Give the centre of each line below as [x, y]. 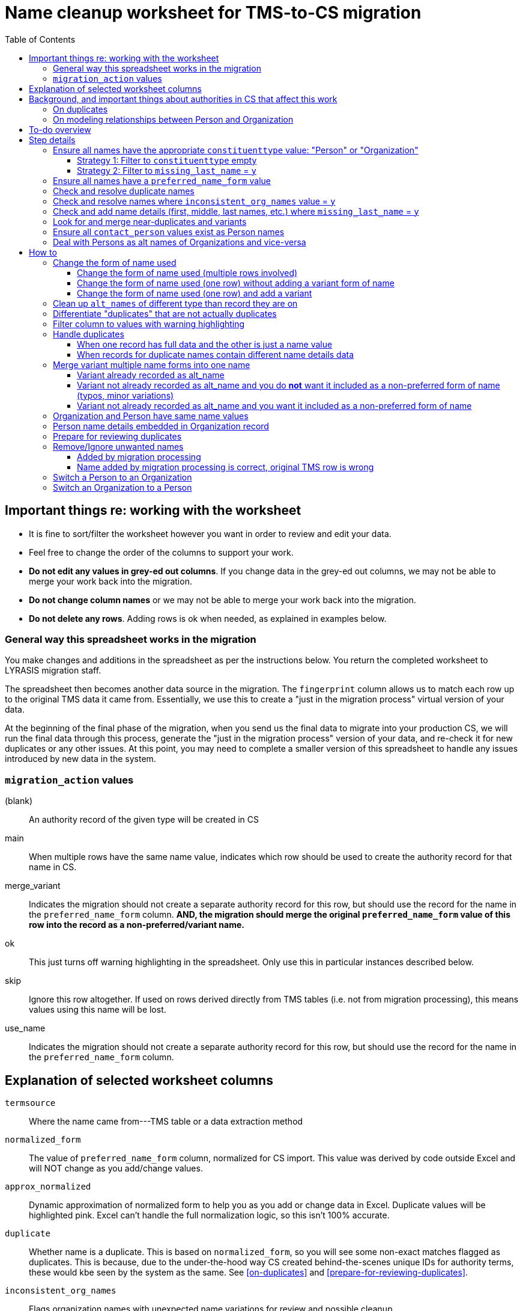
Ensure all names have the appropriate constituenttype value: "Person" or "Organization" [236, 150]
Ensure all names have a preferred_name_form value [162, 180]
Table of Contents [40, 39]
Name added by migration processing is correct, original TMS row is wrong [225, 467]
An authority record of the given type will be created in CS [144, 820]
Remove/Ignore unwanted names [118, 446]
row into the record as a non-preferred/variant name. [137, 925]
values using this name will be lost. [98, 1010]
